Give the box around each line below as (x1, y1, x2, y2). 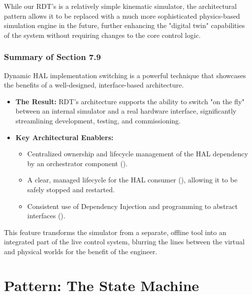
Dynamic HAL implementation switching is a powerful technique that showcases (4, 70, 246, 80)
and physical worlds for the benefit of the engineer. (4, 246, 157, 256)
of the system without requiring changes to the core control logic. (4, 29, 201, 40)
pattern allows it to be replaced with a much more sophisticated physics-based (4, 10, 240, 21)
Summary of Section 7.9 (4, 51, 101, 63)
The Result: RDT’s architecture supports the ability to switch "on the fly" (15, 96, 245, 106)
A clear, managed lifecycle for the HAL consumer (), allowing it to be (27, 175, 238, 185)
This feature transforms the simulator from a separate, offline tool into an (4, 227, 226, 237)
